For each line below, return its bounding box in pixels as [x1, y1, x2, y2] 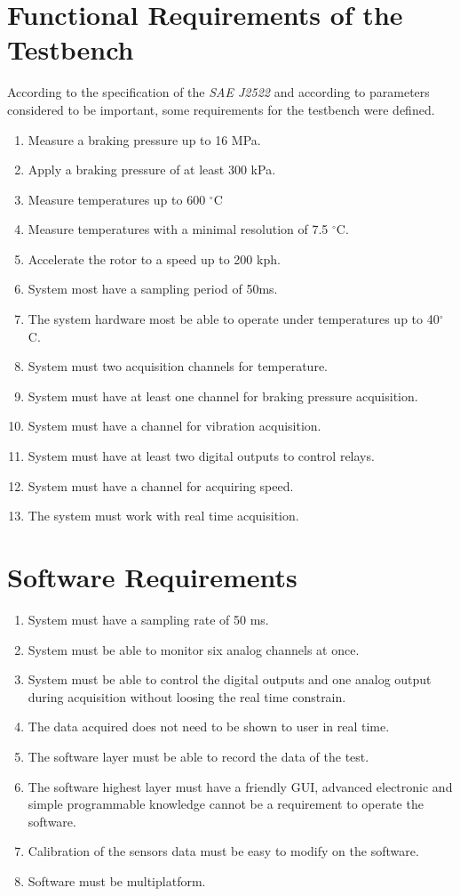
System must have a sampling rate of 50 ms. [28, 609, 269, 628]
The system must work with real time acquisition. [28, 506, 299, 525]
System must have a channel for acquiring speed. [28, 476, 294, 495]
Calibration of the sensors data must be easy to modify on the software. [28, 842, 419, 860]
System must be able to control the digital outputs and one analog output [28, 670, 432, 689]
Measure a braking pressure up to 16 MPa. [28, 130, 261, 149]
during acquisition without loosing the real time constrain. [28, 687, 346, 706]
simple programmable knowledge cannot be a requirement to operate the [28, 795, 424, 813]
